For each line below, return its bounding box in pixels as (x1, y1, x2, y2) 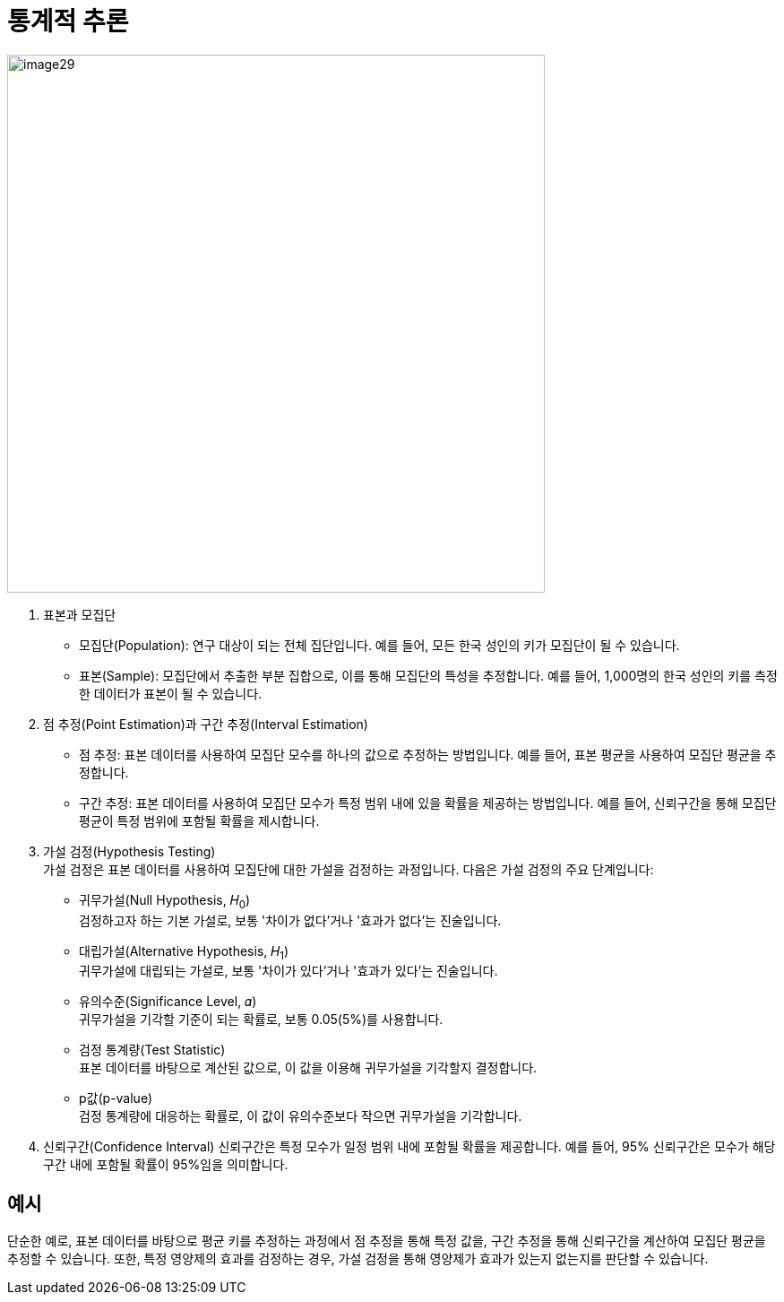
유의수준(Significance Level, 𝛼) (79, 994, 257, 1010)
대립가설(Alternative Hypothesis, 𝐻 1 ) (79, 942, 289, 962)
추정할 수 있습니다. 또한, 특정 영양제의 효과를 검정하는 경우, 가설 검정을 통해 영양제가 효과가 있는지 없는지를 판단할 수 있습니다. (7, 1251, 709, 1267)
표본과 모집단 (43, 606, 116, 622)
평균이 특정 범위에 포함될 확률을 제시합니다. (79, 812, 320, 829)
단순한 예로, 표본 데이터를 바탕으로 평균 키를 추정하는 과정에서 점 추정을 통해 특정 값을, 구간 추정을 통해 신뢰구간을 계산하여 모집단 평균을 (7, 1233, 766, 1249)
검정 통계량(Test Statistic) (79, 1042, 226, 1058)
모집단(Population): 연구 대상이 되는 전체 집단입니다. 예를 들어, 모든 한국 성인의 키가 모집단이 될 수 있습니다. (79, 637, 680, 653)
